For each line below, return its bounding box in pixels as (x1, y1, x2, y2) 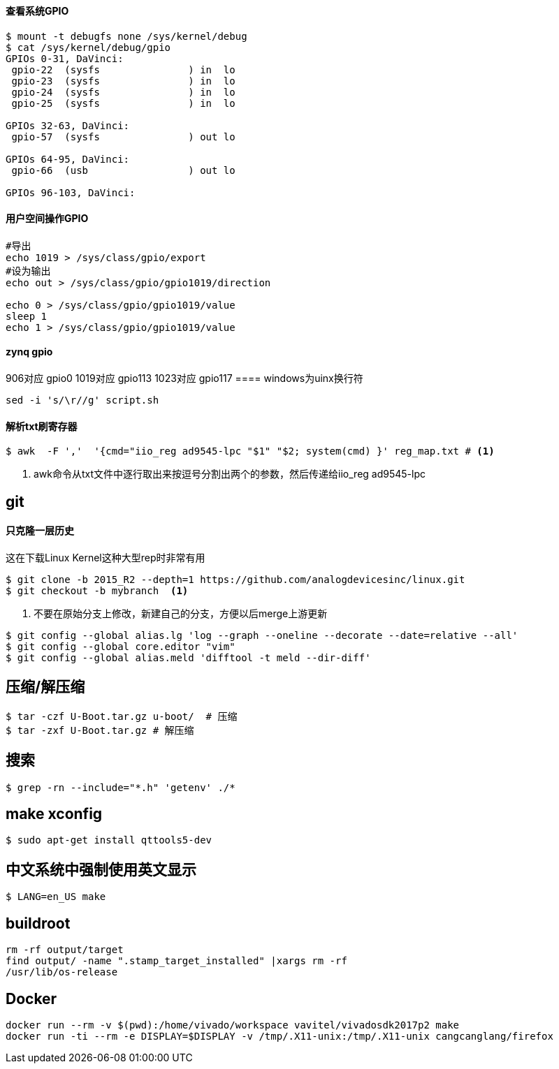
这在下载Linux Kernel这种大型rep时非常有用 (6, 551, 205, 563)
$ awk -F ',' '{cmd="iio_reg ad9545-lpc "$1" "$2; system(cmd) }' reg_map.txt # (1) (6, 445, 495, 457)
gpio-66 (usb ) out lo (11, 164, 235, 176)
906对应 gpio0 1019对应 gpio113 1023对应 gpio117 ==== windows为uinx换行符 (6, 372, 363, 385)
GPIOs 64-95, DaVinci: (6, 153, 130, 165)
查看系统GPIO (6, 5, 69, 17)
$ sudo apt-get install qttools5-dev (6, 834, 212, 846)
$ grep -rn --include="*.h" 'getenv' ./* (6, 781, 235, 793)
